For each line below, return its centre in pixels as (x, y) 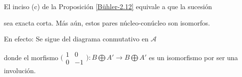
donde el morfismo (31, 57)
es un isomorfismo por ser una (194, 57)
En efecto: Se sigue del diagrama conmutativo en (76, 39)
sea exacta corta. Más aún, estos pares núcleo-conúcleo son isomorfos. (107, 22)
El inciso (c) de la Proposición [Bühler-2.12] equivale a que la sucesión (108, 6)
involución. (20, 70)
